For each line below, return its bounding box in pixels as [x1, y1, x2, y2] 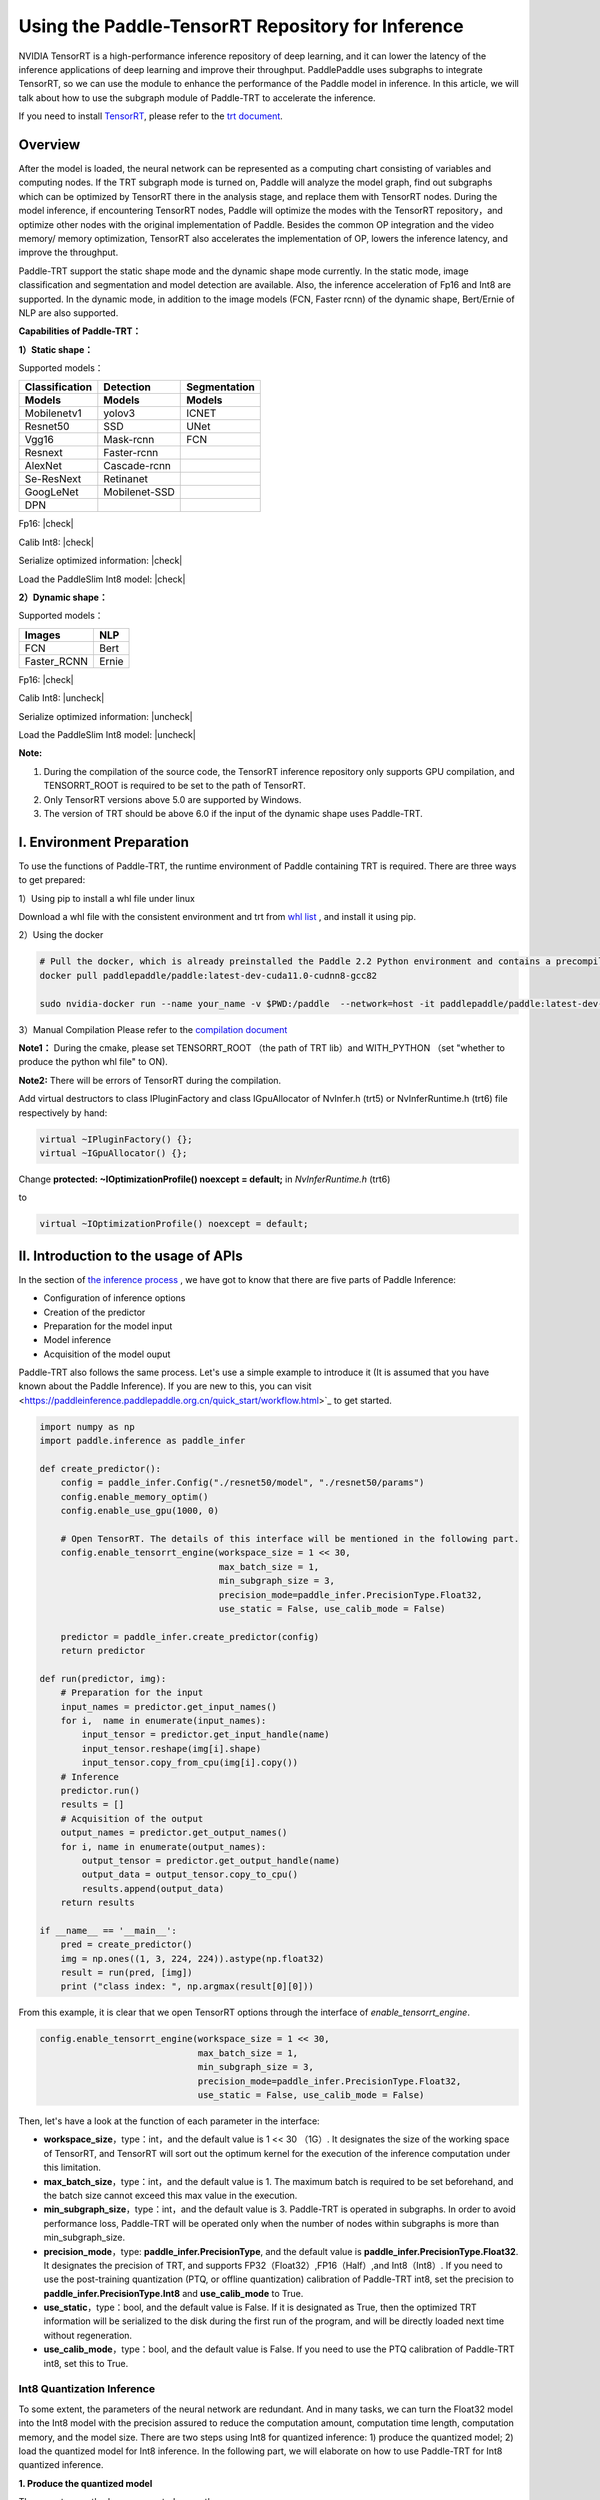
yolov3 [103, 406, 135, 420]
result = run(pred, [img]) [60, 1967, 194, 1979]
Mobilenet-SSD [103, 485, 175, 499]
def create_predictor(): [39, 1463, 162, 1475]
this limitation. [43, 2161, 102, 2174]
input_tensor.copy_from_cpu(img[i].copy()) [81, 1757, 299, 1769]
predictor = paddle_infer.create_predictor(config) [60, 1631, 320, 1642]
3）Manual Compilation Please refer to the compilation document [18, 1023, 288, 1035]
